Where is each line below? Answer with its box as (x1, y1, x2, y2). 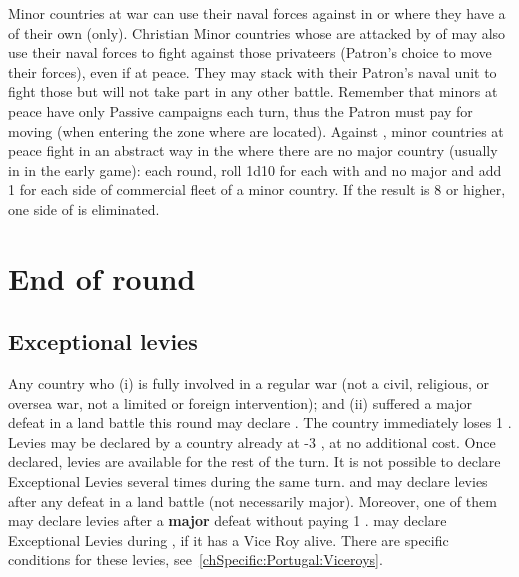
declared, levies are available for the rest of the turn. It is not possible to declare (8, 451, 501, 472)
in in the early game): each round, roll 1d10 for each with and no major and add (8, 159, 502, 180)
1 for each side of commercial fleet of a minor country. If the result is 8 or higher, (8, 179, 506, 200)
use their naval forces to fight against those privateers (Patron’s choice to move (8, 42, 492, 63)
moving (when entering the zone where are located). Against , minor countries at (8, 120, 504, 141)
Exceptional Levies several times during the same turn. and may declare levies (8, 471, 488, 492)
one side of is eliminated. (8, 198, 160, 219)
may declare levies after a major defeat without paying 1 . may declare (8, 510, 447, 531)
